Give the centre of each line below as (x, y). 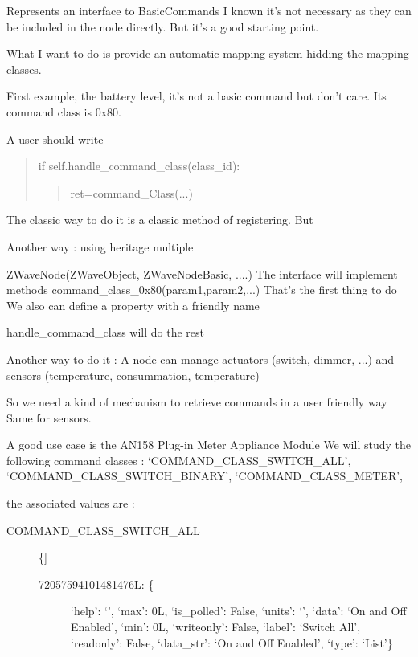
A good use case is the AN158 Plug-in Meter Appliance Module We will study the (209, 445)
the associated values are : (71, 503)
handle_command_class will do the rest (106, 332)
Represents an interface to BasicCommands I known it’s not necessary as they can (209, 10)
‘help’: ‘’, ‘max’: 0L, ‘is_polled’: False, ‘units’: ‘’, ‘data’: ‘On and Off (239, 611)
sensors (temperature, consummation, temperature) (133, 375)
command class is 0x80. (64, 111)
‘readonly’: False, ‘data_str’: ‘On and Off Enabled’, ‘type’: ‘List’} (232, 642)
